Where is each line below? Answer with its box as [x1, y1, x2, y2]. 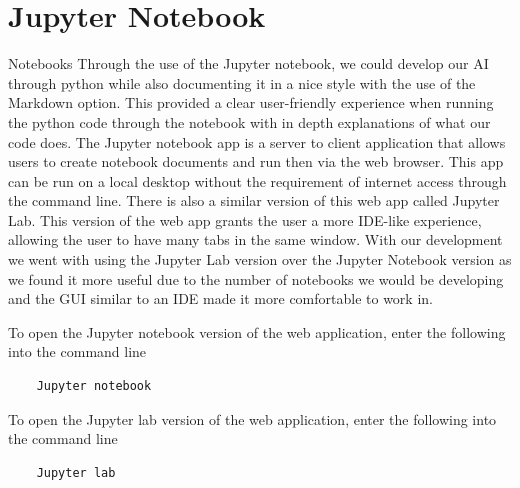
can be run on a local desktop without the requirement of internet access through [8, 170, 507, 191]
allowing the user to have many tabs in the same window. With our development [8, 229, 503, 250]
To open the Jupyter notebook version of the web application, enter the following [8, 321, 506, 342]
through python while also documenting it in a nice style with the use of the [8, 72, 476, 93]
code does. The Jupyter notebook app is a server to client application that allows [8, 131, 506, 152]
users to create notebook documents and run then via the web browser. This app [8, 151, 504, 172]
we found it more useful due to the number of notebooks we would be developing [8, 268, 504, 289]
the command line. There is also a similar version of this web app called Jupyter [8, 190, 500, 211]
